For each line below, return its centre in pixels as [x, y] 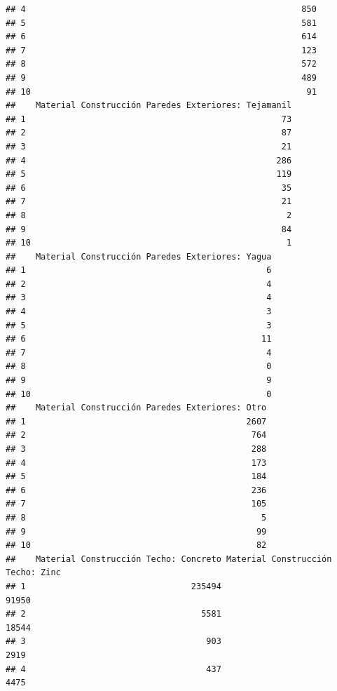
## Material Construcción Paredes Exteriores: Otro [136, 408]
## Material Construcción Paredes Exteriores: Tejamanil [149, 106]
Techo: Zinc [33, 573]
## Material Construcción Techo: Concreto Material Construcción [169, 559]
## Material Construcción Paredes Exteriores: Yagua [139, 256]
